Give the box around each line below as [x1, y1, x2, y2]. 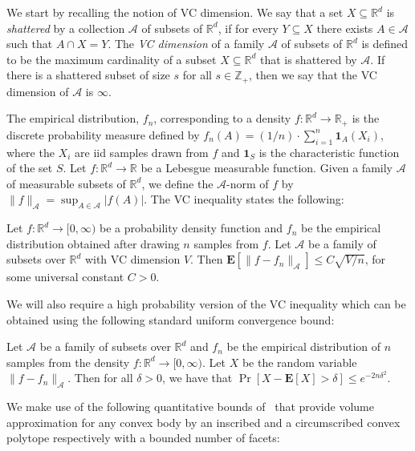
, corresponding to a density [153, 110, 291, 127]
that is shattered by [259, 50, 357, 67]
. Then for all [67, 369, 133, 386]
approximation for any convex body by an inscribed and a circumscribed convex [6, 413, 401, 430]
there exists [316, 19, 373, 36]
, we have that [162, 369, 233, 386]
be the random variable [242, 353, 357, 370]
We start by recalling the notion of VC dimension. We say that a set [6, 4, 344, 20]
